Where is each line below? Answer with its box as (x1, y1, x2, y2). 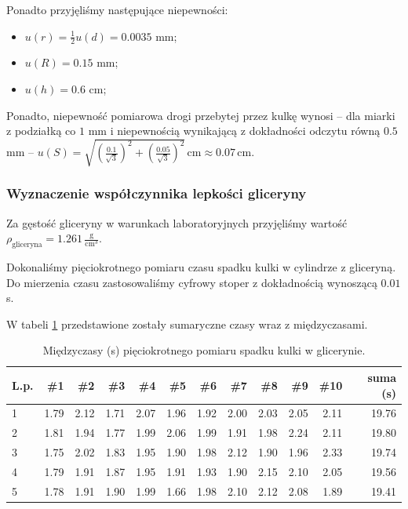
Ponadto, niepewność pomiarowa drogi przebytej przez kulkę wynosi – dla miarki (6, 107, 395, 123)
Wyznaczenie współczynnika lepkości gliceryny (6, 184, 307, 203)
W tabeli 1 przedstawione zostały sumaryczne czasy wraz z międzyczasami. (6, 315, 368, 332)
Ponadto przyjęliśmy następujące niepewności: (6, 2, 228, 17)
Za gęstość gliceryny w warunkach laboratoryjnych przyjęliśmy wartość (6, 214, 348, 231)
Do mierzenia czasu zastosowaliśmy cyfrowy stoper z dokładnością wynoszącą (6, 274, 377, 290)
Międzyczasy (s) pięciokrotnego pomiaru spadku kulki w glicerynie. (42, 342, 366, 358)
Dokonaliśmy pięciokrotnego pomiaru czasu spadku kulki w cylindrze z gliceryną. (6, 258, 396, 274)
